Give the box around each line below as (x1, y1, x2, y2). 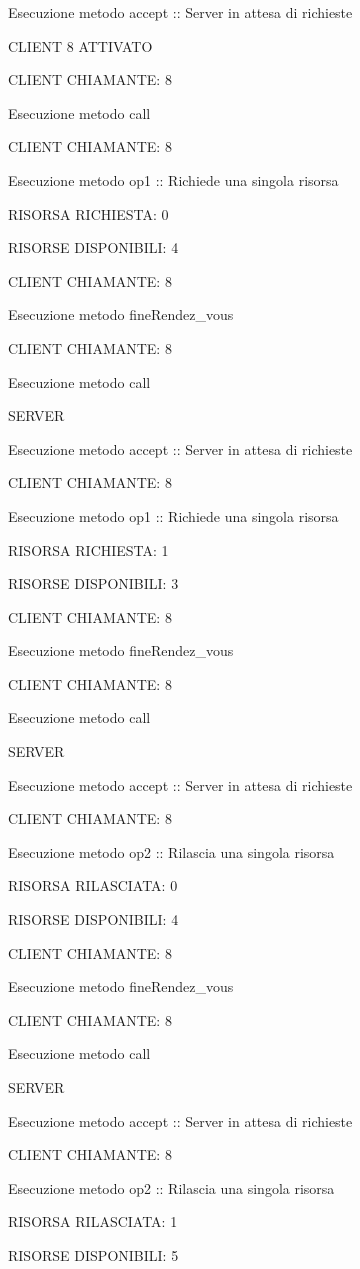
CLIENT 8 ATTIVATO (8, 35, 153, 56)
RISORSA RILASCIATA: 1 (8, 1211, 178, 1232)
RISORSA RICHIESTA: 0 (8, 203, 169, 224)
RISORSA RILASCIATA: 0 (8, 875, 178, 896)
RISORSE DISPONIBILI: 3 (8, 573, 179, 594)
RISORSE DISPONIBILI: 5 (8, 1244, 179, 1265)
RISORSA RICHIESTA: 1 (8, 539, 169, 560)
